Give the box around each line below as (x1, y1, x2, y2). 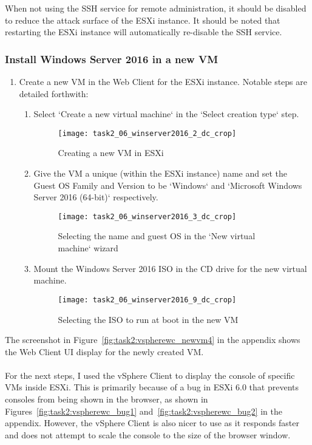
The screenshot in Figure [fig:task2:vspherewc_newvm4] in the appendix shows (5, 333, 300, 346)
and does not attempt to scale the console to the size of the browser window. (5, 428, 291, 441)
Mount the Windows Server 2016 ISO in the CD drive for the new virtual (33, 262, 307, 274)
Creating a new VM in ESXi (58, 146, 164, 159)
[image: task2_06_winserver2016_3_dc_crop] (58, 212, 237, 221)
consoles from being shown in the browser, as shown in (5, 393, 208, 406)
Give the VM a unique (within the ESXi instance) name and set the (33, 167, 287, 180)
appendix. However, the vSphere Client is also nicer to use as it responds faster (5, 416, 299, 429)
